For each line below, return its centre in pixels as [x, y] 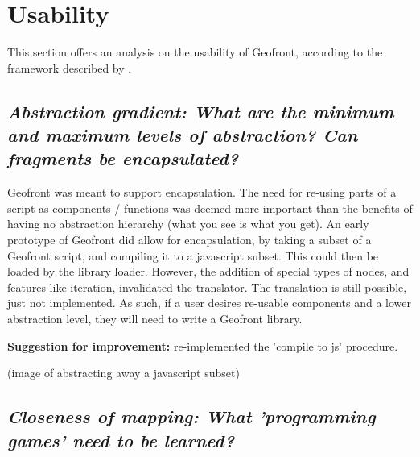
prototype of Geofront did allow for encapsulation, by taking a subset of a [189, 240]
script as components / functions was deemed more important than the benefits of [210, 208]
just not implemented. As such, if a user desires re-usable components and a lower [209, 303]
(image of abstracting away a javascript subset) [124, 373]
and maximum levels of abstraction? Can [183, 135]
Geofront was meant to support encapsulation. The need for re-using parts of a [202, 192]
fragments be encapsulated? [123, 158]
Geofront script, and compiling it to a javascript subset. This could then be [193, 255]
